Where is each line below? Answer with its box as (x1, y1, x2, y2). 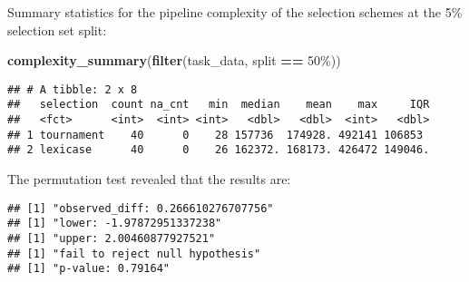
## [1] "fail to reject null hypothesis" (7, 247, 261, 260)
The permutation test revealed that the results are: (7, 170, 291, 189)
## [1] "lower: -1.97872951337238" (7, 217, 222, 230)
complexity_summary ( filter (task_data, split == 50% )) (7, 51, 341, 70)
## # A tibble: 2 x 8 (7, 83, 138, 96)
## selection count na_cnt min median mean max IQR (7, 98, 430, 112)
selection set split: (7, 20, 107, 39)
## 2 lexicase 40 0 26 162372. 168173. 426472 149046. (7, 143, 430, 157)
